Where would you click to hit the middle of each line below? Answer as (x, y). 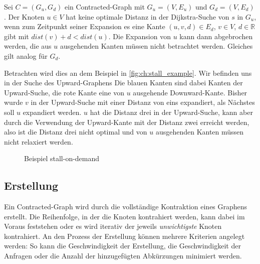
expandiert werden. (52, 112)
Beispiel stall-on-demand (62, 158)
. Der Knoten (24, 16)
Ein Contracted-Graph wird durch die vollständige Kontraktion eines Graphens (126, 207)
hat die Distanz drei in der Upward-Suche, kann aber (171, 112)
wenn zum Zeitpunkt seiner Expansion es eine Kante (85, 26)
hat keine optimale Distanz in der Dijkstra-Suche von (148, 16)
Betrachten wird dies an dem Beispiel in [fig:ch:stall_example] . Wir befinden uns (128, 73)
